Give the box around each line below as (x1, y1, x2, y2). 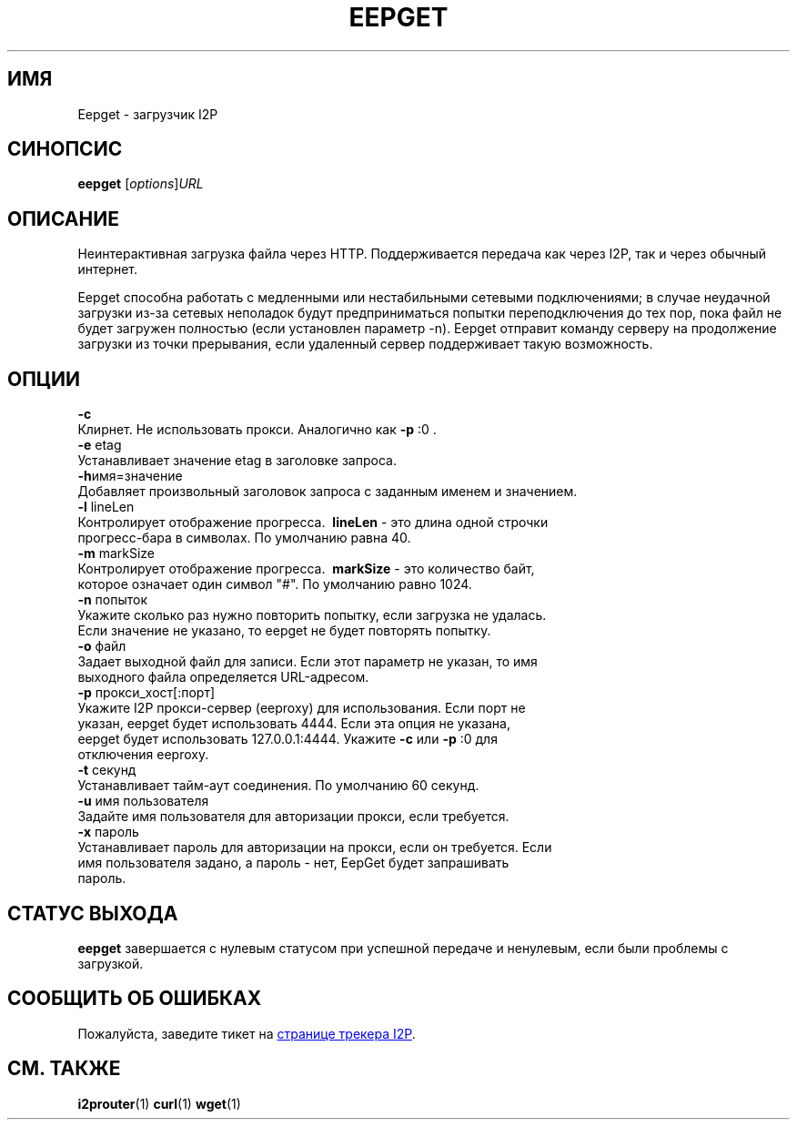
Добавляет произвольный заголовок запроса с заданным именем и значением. (77, 483, 578, 500)
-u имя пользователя (77, 793, 209, 809)
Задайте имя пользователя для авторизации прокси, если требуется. (77, 808, 509, 825)
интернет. (77, 261, 138, 278)
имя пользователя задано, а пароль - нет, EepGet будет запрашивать (77, 855, 509, 871)
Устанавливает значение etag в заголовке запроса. (77, 452, 397, 469)
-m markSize (77, 545, 156, 562)
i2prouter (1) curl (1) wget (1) (77, 1095, 241, 1112)
